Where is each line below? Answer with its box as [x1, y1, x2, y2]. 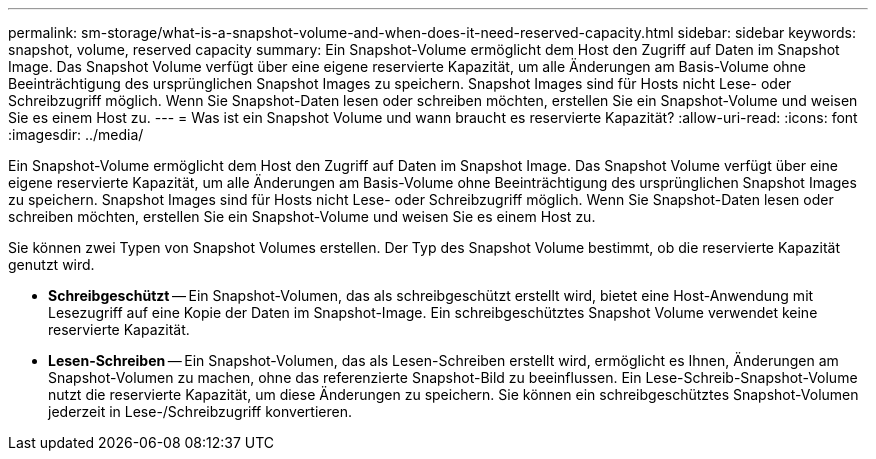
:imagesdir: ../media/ [8, 126, 144, 143]
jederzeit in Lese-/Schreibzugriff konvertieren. [48, 403, 352, 420]
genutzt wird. [8, 256, 95, 273]
